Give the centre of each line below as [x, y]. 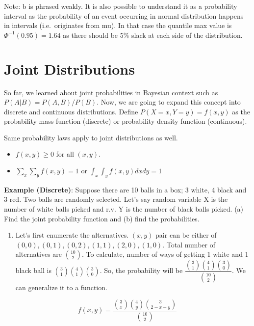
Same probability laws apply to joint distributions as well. [91, 137]
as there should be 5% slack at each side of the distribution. [153, 35]
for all [65, 154]
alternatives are [39, 254]
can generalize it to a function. [61, 287]
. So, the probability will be [141, 270]
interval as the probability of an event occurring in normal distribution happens [124, 15]
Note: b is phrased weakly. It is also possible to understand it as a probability [121, 6]
